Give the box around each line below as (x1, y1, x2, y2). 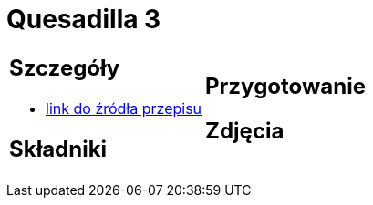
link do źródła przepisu (46, 98, 202, 118)
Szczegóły (9, 54, 120, 81)
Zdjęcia (205, 117, 285, 144)
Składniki (9, 135, 108, 162)
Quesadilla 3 (6, 4, 161, 35)
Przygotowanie (205, 72, 366, 99)
